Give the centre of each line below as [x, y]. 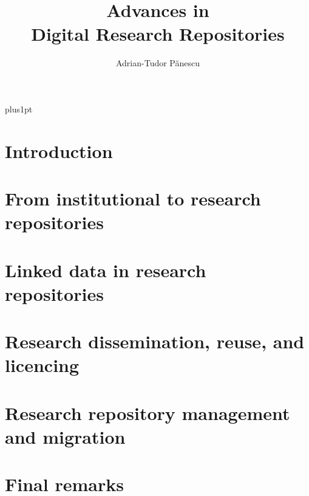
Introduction [59, 150]
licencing [42, 365]
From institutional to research [133, 198]
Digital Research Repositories [158, 34]
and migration [65, 436]
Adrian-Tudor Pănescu [158, 63]
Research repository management [148, 412]
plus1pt [19, 108]
